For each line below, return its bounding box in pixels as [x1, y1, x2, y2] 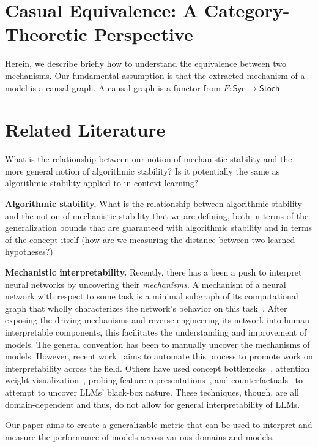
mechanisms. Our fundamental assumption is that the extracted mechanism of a [5, 69, 305, 81]
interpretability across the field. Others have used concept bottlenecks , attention [5, 361, 310, 374]
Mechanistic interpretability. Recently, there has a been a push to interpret [5, 265, 302, 278]
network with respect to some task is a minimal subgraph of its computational [5, 290, 298, 302]
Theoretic [5, 21, 87, 47]
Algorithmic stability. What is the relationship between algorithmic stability [5, 197, 302, 209]
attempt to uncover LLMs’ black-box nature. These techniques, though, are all [5, 385, 300, 398]
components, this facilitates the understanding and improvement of [55, 325, 307, 338]
